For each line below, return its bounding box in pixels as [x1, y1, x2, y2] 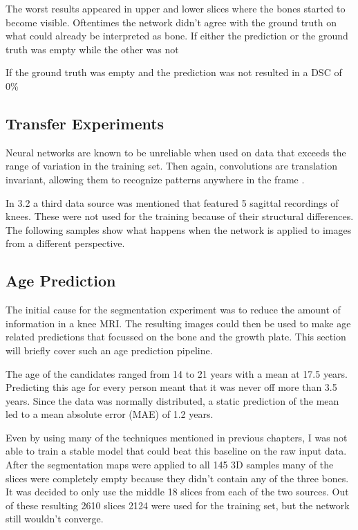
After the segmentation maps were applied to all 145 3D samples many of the [6, 457, 334, 472]
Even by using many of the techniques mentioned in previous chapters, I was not [6, 430, 348, 444]
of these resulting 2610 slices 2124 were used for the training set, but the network [6, 497, 350, 512]
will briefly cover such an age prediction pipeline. [6, 342, 213, 357]
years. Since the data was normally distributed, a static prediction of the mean [6, 393, 339, 408]
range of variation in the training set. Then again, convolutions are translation [6, 158, 337, 173]
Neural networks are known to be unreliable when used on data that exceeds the [6, 145, 346, 159]
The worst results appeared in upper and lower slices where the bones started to [6, 1, 346, 15]
